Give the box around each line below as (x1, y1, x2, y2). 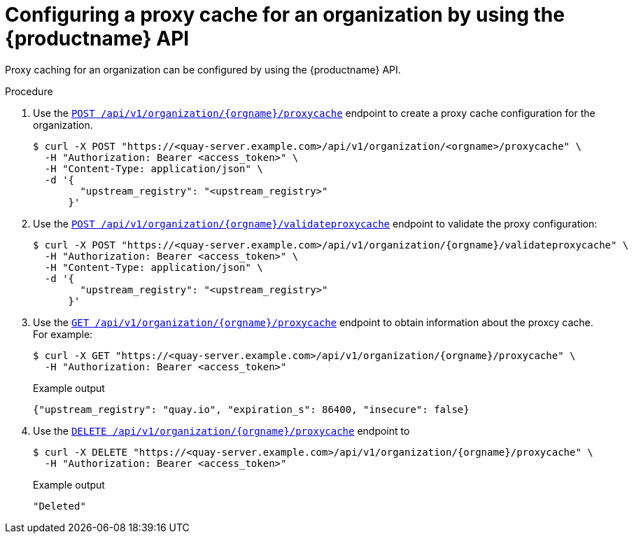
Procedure (5, 85, 53, 97)
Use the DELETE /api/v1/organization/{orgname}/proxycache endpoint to (33, 424, 410, 437)
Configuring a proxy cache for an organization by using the (5, 3, 565, 27)
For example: (33, 328, 93, 340)
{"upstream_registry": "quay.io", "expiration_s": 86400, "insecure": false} (33, 403, 470, 415)
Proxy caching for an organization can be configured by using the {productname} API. (5, 63, 401, 76)
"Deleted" (33, 500, 86, 512)
